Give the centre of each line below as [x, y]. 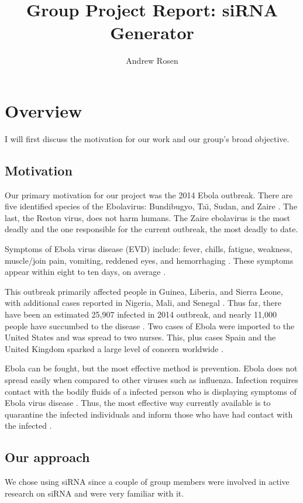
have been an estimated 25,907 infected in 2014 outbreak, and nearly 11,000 [141, 314]
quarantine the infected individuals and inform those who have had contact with [149, 414]
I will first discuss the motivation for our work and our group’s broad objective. [147, 138]
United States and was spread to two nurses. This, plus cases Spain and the [140, 337]
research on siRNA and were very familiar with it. [94, 493]
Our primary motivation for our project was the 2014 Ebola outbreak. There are [149, 194]
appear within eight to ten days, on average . [85, 272]
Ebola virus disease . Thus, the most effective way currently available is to [138, 403]
